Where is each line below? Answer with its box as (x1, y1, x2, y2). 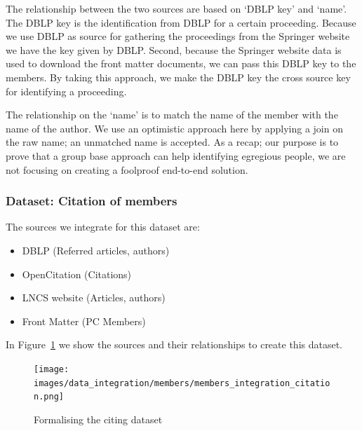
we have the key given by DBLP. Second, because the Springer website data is (6, 42, 342, 57)
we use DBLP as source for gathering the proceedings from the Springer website (6, 29, 350, 43)
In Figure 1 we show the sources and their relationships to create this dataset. (6, 337, 343, 352)
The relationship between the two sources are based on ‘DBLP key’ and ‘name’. (6, 1, 347, 15)
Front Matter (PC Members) (22, 313, 146, 328)
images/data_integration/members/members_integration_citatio (34, 378, 330, 388)
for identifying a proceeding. (6, 83, 127, 98)
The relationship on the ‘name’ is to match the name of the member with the (6, 107, 338, 122)
